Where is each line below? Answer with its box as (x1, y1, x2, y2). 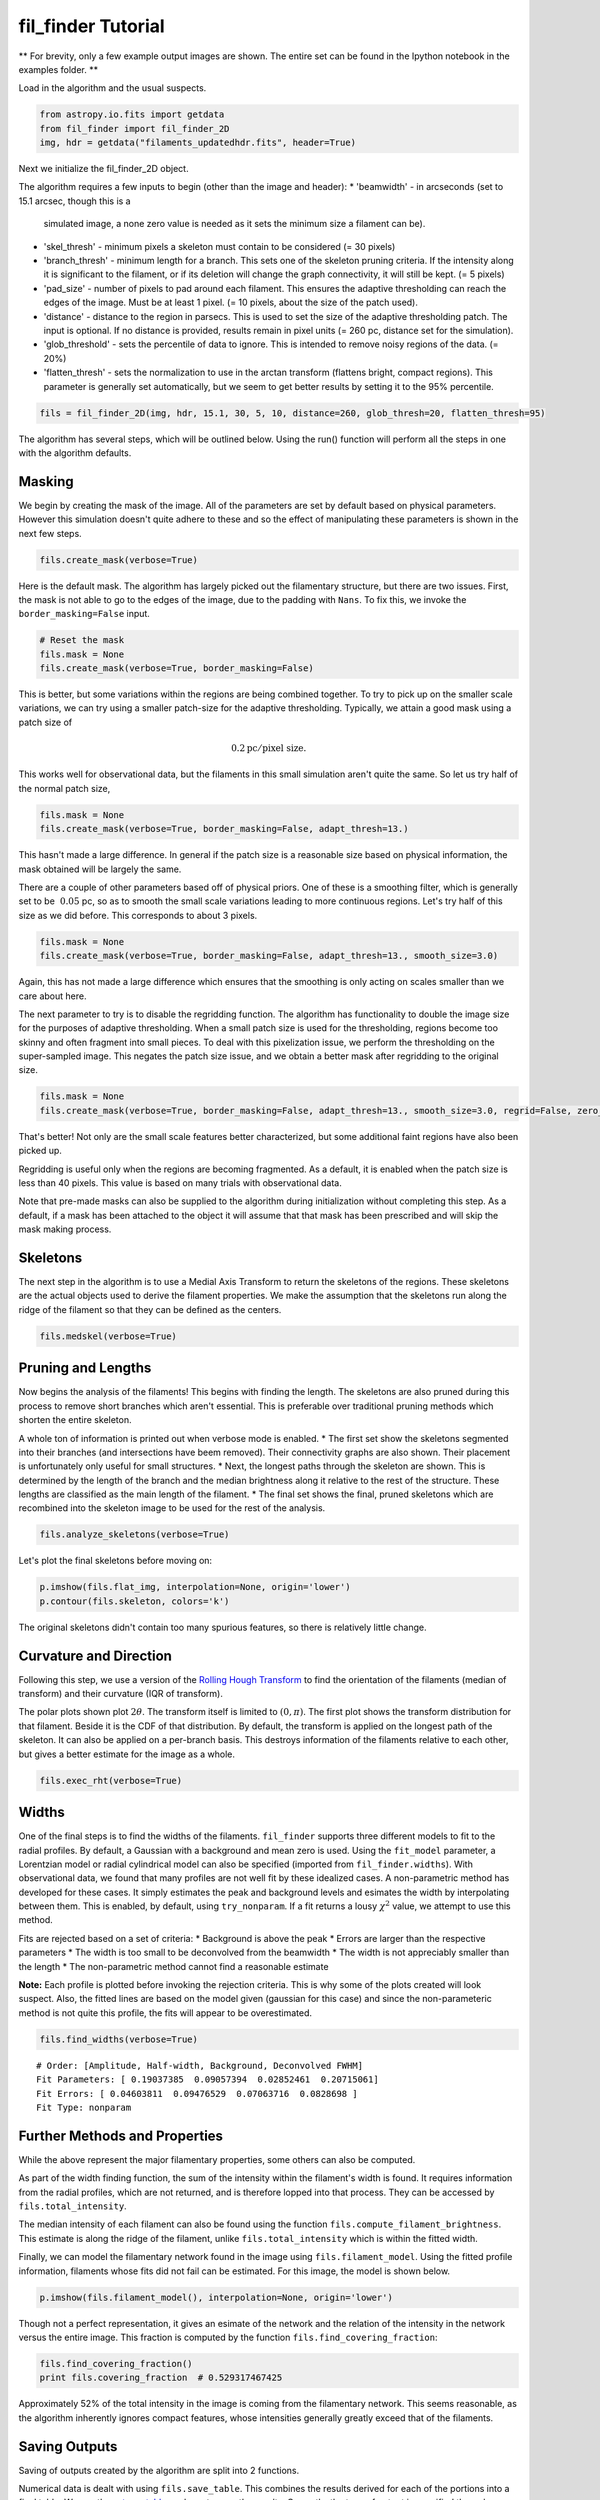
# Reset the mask (39, 635, 125, 646)
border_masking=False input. (18, 608, 150, 620)
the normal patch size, (18, 782, 111, 794)
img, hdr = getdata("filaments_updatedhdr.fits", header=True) (39, 137, 357, 149)
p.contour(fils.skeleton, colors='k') (39, 1595, 230, 1607)
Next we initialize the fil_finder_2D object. (18, 163, 189, 175)
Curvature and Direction (18, 1647, 172, 1664)
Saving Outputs (18, 2438, 118, 2455)
